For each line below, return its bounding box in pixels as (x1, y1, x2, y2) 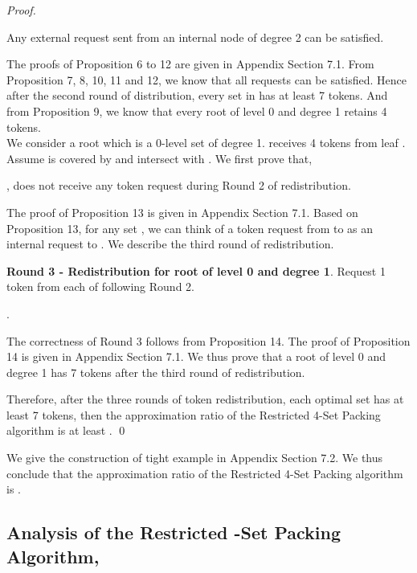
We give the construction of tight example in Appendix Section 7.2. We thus (6, 449, 383, 466)
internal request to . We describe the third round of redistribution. (6, 235, 334, 252)
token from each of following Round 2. (6, 278, 194, 295)
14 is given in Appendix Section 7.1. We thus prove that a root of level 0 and (6, 348, 386, 365)
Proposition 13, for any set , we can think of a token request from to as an (6, 219, 374, 236)
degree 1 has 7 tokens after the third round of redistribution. (6, 363, 305, 380)
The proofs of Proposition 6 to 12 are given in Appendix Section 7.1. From (6, 55, 374, 72)
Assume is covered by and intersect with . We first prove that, (6, 149, 313, 166)
